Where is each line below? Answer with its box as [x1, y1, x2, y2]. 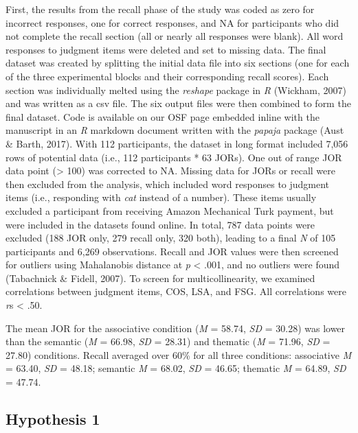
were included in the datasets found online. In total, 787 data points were [5, 217, 315, 231]
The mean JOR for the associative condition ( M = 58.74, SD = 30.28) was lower [5, 320, 346, 335]
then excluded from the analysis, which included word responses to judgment [5, 176, 330, 191]
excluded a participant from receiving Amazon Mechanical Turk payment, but [5, 203, 334, 218]
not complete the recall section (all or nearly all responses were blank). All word [5, 29, 344, 43]
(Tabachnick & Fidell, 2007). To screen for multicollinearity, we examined [5, 270, 315, 285]
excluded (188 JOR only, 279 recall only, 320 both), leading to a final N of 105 [5, 231, 336, 245]
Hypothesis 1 [5, 408, 100, 430]
